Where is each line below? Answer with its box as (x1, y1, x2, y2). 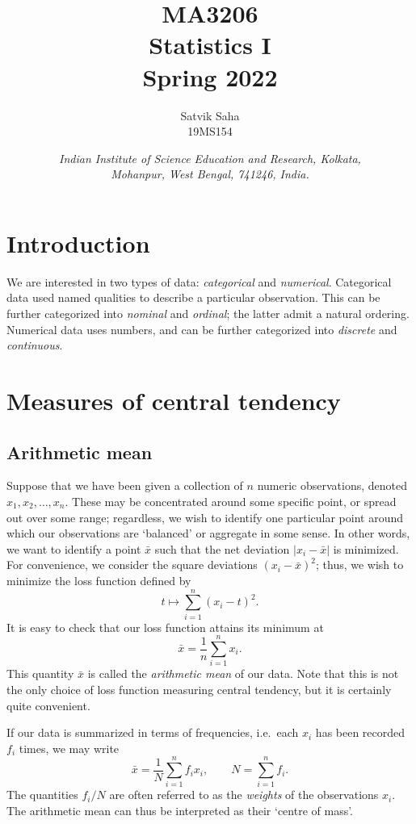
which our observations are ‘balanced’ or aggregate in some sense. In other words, (6, 525, 410, 542)
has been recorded (315, 724, 405, 741)
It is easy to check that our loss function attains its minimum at (6, 618, 324, 635)
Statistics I (149, 28, 271, 61)
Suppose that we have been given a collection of (6, 477, 243, 494)
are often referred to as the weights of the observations (109, 786, 379, 803)
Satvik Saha (180, 107, 240, 123)
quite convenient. (6, 696, 90, 713)
